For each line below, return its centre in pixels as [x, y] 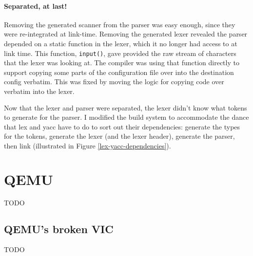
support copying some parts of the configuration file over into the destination [119, 72]
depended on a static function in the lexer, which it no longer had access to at [121, 43]
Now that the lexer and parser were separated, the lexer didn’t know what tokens [126, 107]
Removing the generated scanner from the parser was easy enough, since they [120, 24]
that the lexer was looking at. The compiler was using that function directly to [122, 63]
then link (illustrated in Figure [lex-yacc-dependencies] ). [88, 145]
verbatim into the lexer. [39, 91]
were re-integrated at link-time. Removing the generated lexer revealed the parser [126, 34]
